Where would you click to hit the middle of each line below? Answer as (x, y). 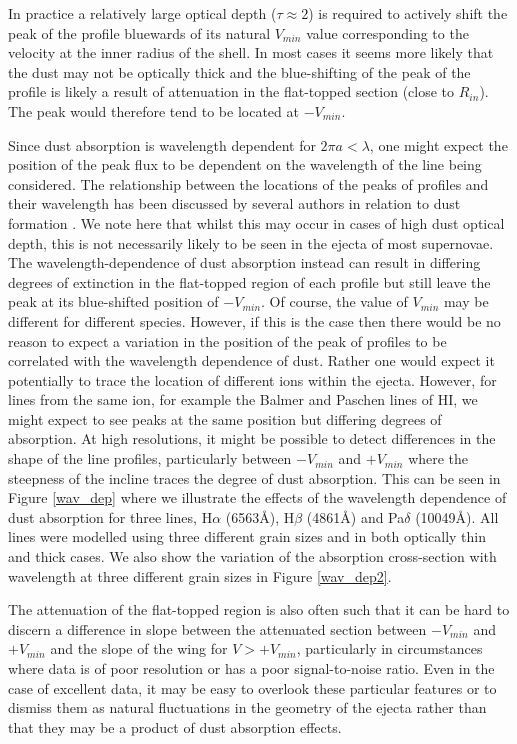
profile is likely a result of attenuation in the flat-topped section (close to (231, 91)
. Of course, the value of (334, 301)
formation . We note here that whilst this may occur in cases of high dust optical (256, 222)
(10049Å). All (457, 516)
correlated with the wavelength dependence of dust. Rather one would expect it (251, 360)
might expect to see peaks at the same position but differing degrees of (225, 418)
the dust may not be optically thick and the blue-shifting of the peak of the (239, 71)
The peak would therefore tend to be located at (153, 110)
